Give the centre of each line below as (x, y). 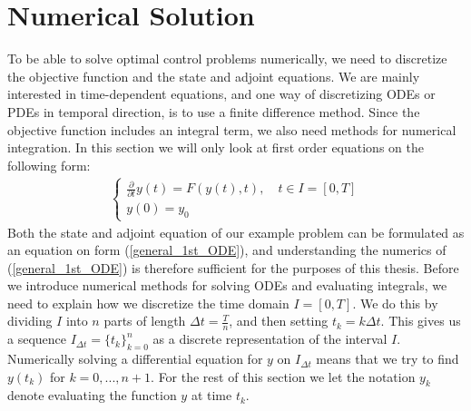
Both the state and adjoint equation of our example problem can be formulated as (236, 232)
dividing (30, 321)
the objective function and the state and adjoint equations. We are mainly (214, 76)
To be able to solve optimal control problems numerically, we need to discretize (227, 59)
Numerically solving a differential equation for (135, 359)
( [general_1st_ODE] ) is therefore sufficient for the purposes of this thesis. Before (233, 267)
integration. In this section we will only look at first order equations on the (216, 147)
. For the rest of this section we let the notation (283, 376)
